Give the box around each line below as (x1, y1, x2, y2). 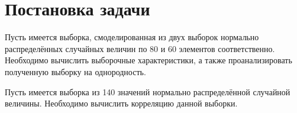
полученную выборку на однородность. (5, 65, 146, 78)
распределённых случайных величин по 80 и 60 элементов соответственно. (5, 42, 275, 54)
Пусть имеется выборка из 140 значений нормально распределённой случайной (5, 85, 290, 98)
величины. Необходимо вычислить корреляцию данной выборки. (5, 97, 238, 109)
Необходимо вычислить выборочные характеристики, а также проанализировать (5, 54, 292, 66)
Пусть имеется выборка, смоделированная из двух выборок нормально (5, 31, 259, 43)
